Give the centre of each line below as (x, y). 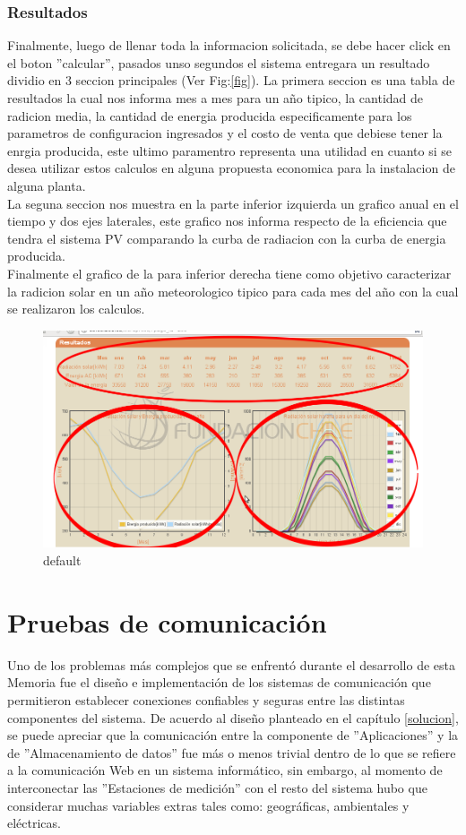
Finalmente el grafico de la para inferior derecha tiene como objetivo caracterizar (229, 273)
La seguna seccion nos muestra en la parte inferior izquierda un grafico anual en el (233, 203)
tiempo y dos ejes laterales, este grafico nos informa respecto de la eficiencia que (227, 221)
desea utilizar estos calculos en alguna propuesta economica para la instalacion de (231, 168)
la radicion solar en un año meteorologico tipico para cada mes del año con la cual (233, 291)
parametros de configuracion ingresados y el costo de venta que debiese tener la (225, 133)
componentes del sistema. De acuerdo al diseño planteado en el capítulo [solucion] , (233, 717)
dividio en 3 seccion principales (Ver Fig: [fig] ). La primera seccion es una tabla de (231, 80)
